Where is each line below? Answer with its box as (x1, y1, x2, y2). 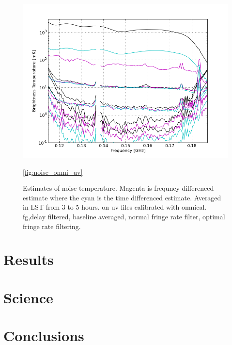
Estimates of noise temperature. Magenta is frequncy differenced (23, 183, 214, 193)
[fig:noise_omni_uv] (23, 166, 83, 177)
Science (3, 287, 53, 307)
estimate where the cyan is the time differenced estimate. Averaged (23, 192, 221, 202)
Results (3, 249, 54, 269)
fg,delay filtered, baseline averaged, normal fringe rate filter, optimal (23, 211, 225, 221)
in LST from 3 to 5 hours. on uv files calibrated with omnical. (23, 202, 207, 212)
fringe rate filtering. (23, 221, 81, 231)
